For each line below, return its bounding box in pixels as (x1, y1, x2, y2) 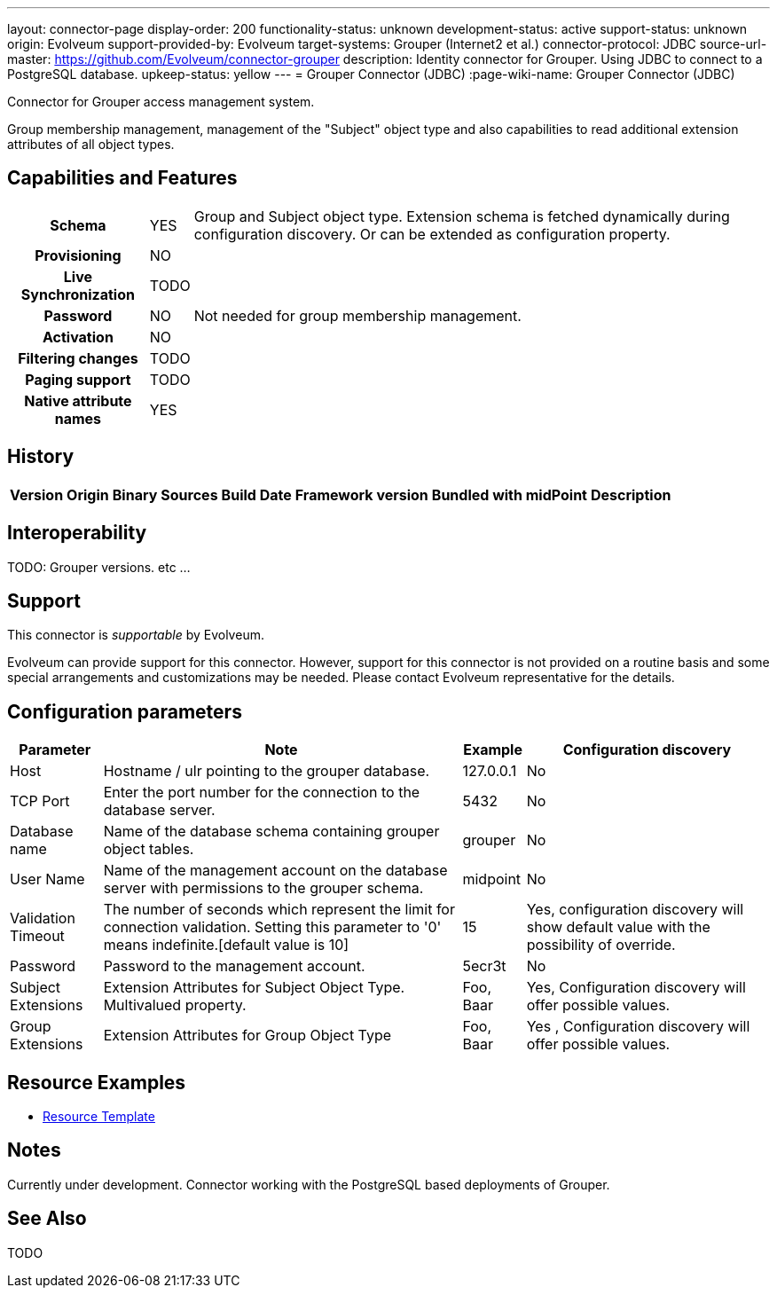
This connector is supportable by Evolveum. (7, 627, 264, 643)
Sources (161, 485, 218, 504)
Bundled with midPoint (431, 485, 587, 504)
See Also (7, 1207, 87, 1230)
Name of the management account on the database (103, 861, 448, 880)
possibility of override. (526, 936, 676, 954)
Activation (42, 327, 114, 346)
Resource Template (43, 1109, 155, 1125)
